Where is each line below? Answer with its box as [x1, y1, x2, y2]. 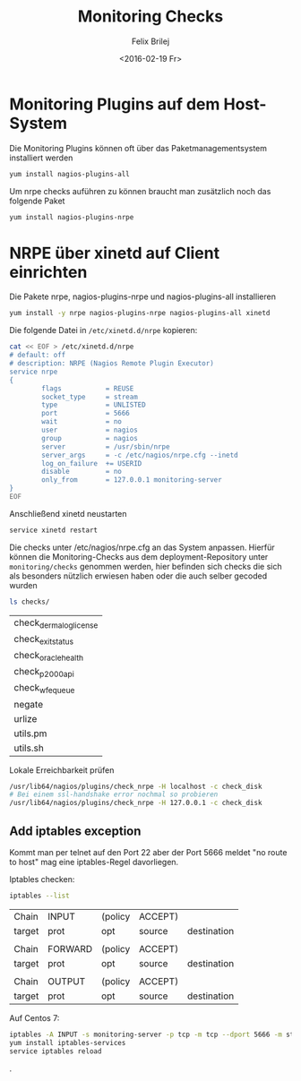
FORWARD [47, 942, 93, 955]
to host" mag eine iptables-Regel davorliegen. [9, 857, 179, 867]
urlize [13, 712, 38, 725]
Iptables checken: [9, 874, 75, 884]
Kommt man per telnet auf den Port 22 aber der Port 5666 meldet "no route [9, 847, 288, 857]
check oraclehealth [13, 649, 83, 664]
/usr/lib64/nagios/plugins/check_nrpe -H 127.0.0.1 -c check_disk [9, 799, 262, 808]
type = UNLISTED [41, 400, 146, 409]
